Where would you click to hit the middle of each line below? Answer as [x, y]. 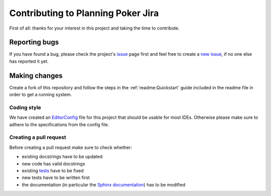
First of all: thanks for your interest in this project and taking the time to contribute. [95, 28]
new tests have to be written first [56, 177]
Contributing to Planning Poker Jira [84, 13]
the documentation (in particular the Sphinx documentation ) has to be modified [104, 184]
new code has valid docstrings [53, 163]
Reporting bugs [34, 42]
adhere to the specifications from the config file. [59, 124]
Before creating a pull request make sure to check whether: [71, 147]
